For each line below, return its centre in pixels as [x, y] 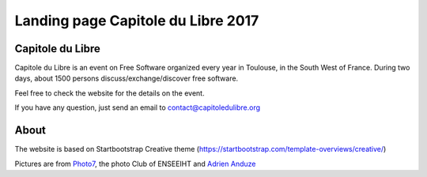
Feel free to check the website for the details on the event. [110, 93]
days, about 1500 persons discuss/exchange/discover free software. [127, 78]
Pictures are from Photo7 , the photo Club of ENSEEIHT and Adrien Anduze [135, 164]
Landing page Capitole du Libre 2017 [137, 21]
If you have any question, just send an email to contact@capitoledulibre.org [138, 107]
